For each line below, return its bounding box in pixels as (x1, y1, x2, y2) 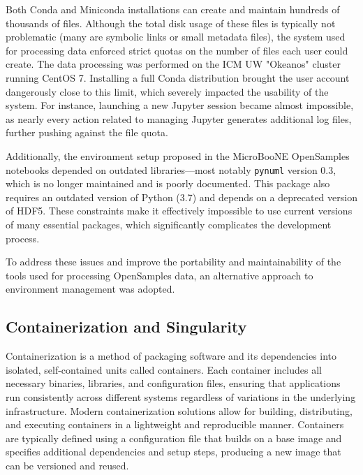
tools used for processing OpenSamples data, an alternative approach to (6, 268, 313, 282)
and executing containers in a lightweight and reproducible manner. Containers (6, 417, 344, 432)
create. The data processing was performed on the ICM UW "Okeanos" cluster (6, 57, 341, 71)
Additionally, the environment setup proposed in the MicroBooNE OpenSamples (6, 148, 350, 163)
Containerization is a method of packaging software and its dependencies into (6, 349, 337, 363)
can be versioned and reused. (6, 458, 129, 472)
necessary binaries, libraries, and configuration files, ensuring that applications (6, 376, 341, 390)
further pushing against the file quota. (6, 125, 168, 140)
